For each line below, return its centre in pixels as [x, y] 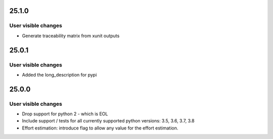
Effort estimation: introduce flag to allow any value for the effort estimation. [100, 128]
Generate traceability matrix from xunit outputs [71, 36]
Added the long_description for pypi [59, 75]
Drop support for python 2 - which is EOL [65, 114]
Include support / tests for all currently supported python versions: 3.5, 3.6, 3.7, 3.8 [108, 121]
